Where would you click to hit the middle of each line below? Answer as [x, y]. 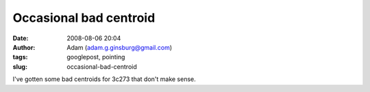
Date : [21, 38]
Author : [24, 47]
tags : [20, 57]
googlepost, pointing [96, 57]
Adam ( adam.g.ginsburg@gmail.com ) [120, 47]
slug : [20, 66]
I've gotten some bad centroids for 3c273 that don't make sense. [104, 79]
